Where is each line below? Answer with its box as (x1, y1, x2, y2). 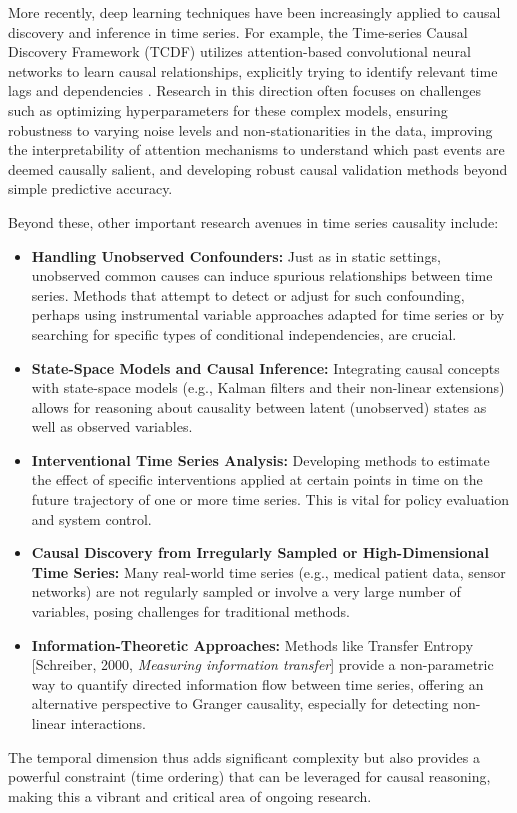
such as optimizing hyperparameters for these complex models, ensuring (8, 99, 448, 120)
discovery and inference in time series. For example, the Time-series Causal (8, 21, 468, 42)
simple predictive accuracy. (8, 178, 173, 199)
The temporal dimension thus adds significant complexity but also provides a (8, 746, 480, 767)
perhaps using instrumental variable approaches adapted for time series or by (31, 304, 505, 325)
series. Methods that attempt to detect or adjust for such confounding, (31, 284, 465, 305)
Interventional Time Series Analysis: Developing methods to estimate (31, 449, 490, 470)
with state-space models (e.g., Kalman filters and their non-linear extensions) (31, 377, 505, 398)
